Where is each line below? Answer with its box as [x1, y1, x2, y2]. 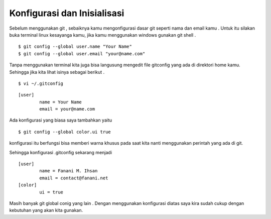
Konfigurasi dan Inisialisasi [9, 8, 124, 19]
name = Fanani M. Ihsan [39, 168, 98, 174]
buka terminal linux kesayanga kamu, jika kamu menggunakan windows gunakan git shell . [9, 32, 196, 38]
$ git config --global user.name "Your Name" [18, 44, 132, 50]
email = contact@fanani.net [39, 175, 108, 181]
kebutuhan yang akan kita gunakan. [9, 207, 83, 213]
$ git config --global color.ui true [18, 129, 111, 135]
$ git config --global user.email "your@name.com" [18, 51, 146, 56]
